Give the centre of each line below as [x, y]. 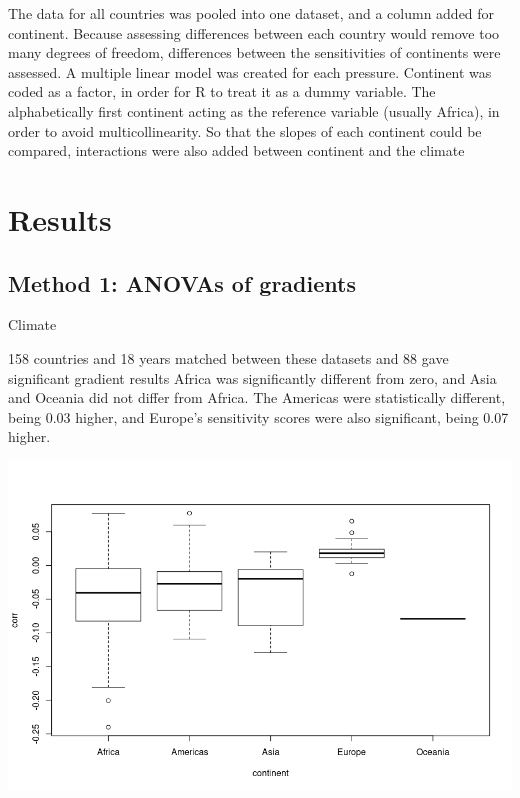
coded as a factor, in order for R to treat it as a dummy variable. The [222, 91]
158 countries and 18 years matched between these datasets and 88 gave [228, 357]
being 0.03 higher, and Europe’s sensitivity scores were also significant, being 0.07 [258, 416]
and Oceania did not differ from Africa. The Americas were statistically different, [257, 397]
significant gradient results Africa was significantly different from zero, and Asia [252, 377]
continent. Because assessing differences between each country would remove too [254, 32]
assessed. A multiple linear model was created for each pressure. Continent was [250, 71]
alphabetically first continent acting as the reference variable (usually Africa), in [254, 110]
